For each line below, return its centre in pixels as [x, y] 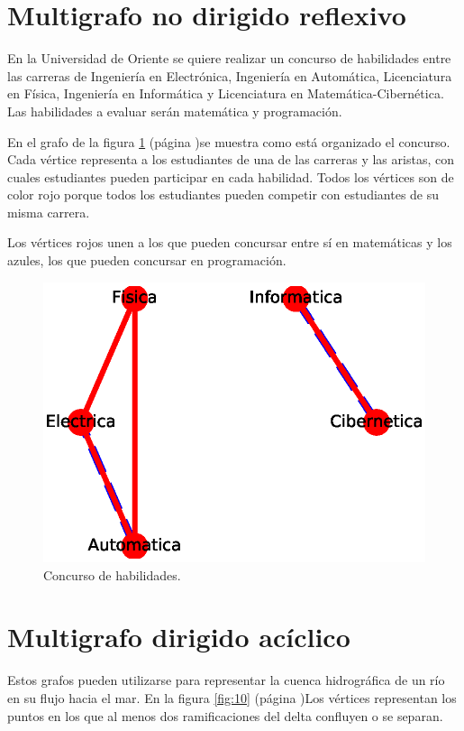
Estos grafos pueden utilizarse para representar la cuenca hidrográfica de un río [226, 680]
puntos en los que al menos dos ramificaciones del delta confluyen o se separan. [225, 715]
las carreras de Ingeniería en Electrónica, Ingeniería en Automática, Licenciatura [230, 75]
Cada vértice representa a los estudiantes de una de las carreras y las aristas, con [231, 159]
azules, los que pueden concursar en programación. [147, 260]
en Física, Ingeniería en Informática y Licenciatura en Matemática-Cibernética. [226, 93]
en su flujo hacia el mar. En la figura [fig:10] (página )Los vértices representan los [232, 697]
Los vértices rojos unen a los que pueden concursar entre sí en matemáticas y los [230, 242]
